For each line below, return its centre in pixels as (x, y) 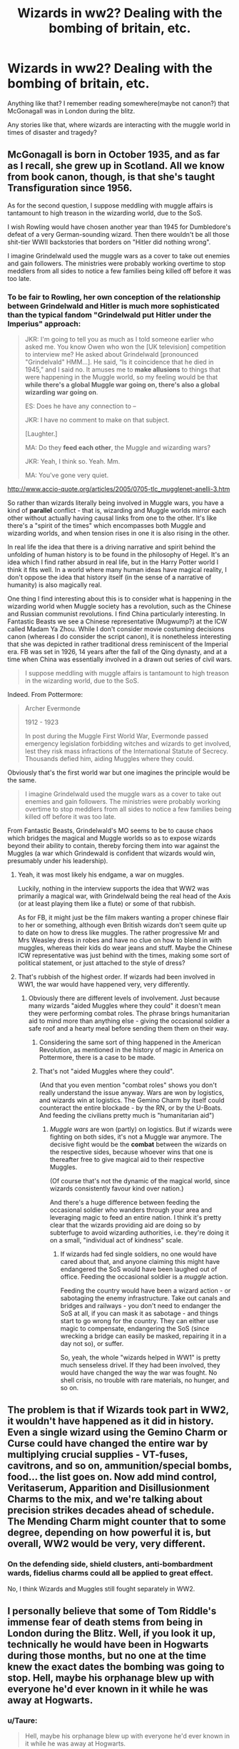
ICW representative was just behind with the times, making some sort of (123, 955)
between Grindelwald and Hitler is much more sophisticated (113, 306)
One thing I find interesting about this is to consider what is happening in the (119, 599)
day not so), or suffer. (92, 1344)
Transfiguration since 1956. (70, 188)
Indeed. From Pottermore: (45, 695)
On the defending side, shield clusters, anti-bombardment (110, 1564)
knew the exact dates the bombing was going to (116, 1667)
